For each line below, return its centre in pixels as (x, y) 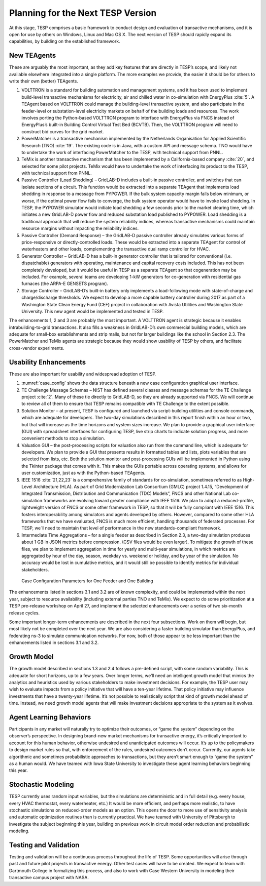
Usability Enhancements (48, 362)
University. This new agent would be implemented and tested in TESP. (93, 311)
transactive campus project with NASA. (49, 878)
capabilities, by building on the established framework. (65, 41)
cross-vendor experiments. (37, 348)
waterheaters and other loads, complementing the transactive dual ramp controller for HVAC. (116, 249)
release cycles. (24, 613)
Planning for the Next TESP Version (83, 13)
